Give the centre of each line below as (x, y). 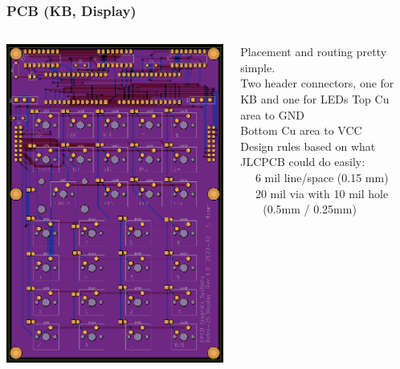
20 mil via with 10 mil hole (322, 193)
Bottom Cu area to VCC (301, 130)
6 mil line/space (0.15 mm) (322, 177)
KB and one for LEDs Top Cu (315, 99)
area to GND (272, 114)
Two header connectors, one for (317, 83)
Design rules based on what (308, 146)
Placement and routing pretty (314, 52)
